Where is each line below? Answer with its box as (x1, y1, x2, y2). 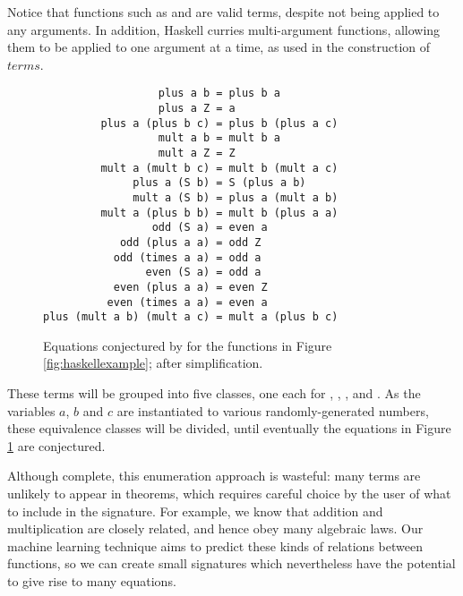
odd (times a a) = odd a (113, 251, 262, 264)
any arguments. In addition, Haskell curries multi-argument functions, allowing (7, 20, 441, 38)
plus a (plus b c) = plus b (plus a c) (100, 116, 339, 130)
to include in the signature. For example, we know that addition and (7, 501, 383, 520)
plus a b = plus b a (158, 87, 280, 100)
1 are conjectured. (7, 436, 106, 455)
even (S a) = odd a (145, 266, 262, 279)
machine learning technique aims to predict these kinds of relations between (7, 536, 423, 555)
